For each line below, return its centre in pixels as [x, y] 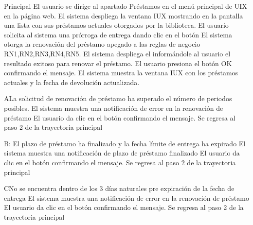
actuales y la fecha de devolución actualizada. [72, 82]
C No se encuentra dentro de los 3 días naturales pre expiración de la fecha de [119, 188]
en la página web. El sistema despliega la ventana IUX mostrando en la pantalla [124, 15]
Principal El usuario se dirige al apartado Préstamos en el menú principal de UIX [126, 6]
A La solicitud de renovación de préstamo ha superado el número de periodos [118, 98]
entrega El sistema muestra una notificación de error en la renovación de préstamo [126, 198]
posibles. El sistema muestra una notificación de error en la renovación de [114, 108]
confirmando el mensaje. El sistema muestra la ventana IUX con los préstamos [121, 73]
